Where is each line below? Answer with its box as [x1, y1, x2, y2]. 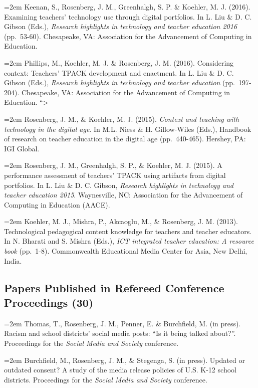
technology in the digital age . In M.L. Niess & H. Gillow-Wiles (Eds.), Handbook [4, 123, 251, 134]
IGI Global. [4, 143, 40, 153]
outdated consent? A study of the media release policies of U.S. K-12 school [4, 364, 236, 375]
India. [4, 255, 22, 266]
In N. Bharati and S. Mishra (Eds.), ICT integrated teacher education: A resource [4, 236, 254, 246]
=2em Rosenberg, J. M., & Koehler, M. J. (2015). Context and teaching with [4, 113, 239, 124]
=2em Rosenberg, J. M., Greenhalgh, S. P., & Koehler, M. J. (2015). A [4, 160, 222, 170]
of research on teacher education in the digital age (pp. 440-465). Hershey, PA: [4, 133, 246, 144]
